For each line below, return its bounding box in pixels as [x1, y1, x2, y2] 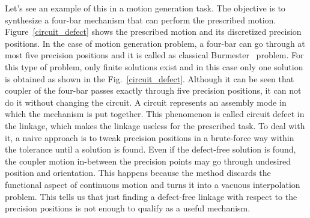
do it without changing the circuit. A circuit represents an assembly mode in [5, 95, 287, 108]
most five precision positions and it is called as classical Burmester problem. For [5, 49, 304, 61]
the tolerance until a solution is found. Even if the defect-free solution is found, [5, 143, 296, 156]
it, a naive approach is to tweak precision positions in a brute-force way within [5, 131, 294, 144]
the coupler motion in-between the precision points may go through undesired [5, 154, 291, 167]
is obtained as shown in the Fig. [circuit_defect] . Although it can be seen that [5, 72, 294, 85]
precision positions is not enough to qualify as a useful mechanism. [5, 202, 251, 214]
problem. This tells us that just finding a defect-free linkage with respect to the [5, 190, 297, 202]
